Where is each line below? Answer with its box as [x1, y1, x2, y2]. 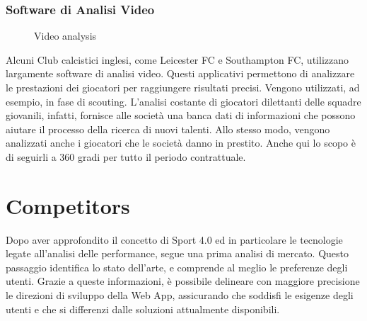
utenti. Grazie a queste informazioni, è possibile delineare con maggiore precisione [6, 274, 360, 288]
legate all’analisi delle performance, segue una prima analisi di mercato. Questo [6, 246, 349, 261]
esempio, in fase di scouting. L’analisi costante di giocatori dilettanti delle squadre [6, 94, 361, 108]
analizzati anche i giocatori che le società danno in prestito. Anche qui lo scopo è [6, 135, 356, 150]
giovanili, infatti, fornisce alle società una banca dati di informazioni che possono [6, 108, 356, 123]
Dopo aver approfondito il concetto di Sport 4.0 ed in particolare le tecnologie [6, 232, 343, 247]
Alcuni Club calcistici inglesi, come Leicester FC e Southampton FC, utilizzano [6, 52, 349, 67]
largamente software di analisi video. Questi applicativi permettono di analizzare [6, 66, 355, 81]
